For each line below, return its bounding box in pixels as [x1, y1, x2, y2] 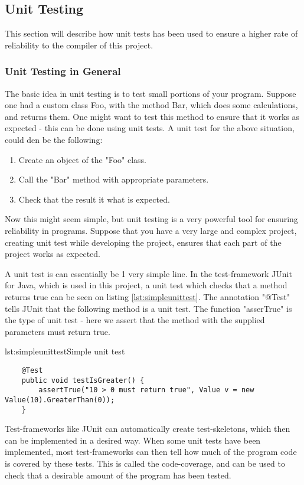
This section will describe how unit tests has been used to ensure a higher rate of [5, 27, 298, 40]
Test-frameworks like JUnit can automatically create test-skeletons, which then [5, 422, 290, 435]
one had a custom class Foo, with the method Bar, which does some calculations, [5, 99, 298, 111]
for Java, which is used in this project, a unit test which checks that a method [5, 279, 287, 291]
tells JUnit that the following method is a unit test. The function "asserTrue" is [5, 302, 292, 314]
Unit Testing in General [5, 64, 121, 79]
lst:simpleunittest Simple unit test [5, 345, 125, 357]
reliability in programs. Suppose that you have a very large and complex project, [5, 224, 297, 236]
